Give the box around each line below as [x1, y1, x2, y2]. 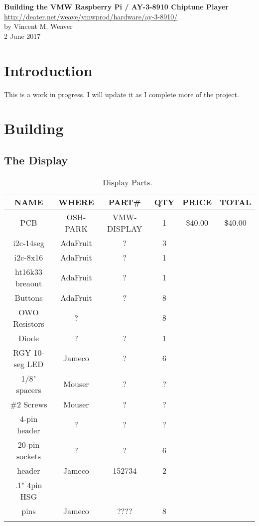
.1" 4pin [15, 479, 42, 491]
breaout [15, 277, 42, 289]
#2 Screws [10, 398, 47, 410]
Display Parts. [103, 176, 152, 188]
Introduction [4, 60, 93, 80]
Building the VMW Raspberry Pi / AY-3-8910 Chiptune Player [4, 1, 229, 11]
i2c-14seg [13, 237, 44, 249]
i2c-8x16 [14, 251, 43, 263]
